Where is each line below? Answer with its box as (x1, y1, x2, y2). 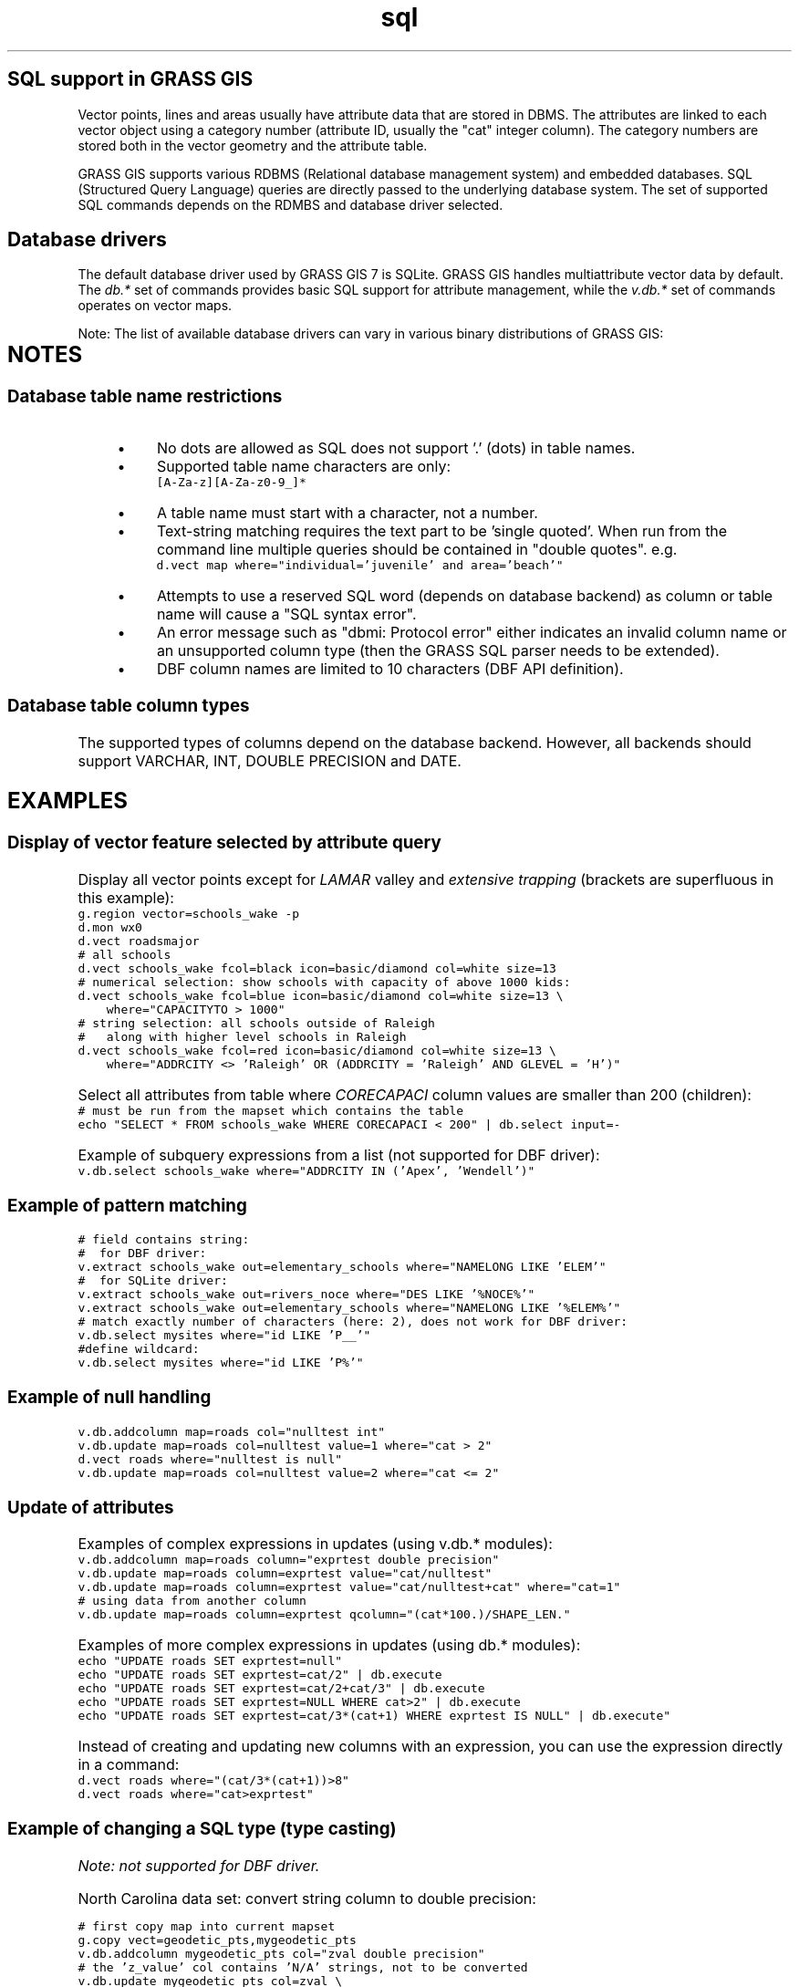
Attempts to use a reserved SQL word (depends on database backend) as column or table (156, 587, 773, 606)
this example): (78, 889, 174, 908)
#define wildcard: (78, 1342, 200, 1357)
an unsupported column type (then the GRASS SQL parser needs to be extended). (156, 641, 720, 661)
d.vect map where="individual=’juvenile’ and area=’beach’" (156, 558, 564, 573)
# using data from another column (78, 1594, 306, 1608)
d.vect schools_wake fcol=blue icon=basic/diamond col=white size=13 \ (78, 989, 564, 1004)
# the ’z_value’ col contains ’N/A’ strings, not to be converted (78, 1960, 528, 1974)
